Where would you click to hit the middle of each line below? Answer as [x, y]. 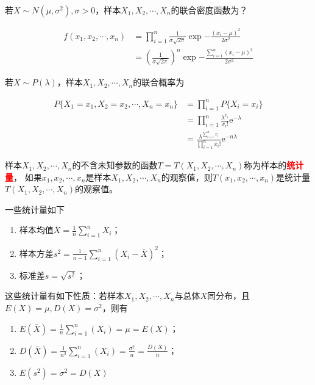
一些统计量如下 [35, 209]
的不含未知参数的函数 [115, 165]
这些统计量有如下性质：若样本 [65, 296]
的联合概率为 [159, 82]
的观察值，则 [187, 177]
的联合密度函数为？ [209, 10]
